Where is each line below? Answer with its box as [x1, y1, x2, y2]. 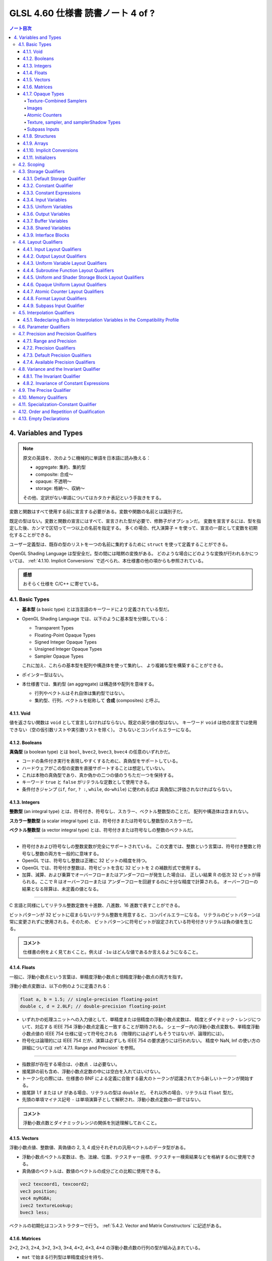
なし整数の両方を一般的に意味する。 [26, 850, 102, 856]
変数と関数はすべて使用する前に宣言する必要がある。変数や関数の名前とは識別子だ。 [9, 508, 186, 514]
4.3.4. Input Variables [23, 197, 67, 203]
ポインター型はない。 [22, 671, 66, 678]
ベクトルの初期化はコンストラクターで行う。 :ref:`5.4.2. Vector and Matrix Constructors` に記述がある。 [9, 1223, 224, 1229]
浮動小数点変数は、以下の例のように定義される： [9, 983, 111, 989]
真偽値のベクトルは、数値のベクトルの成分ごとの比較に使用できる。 [22, 1168, 163, 1174]
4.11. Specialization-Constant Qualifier [18, 402, 97, 408]
